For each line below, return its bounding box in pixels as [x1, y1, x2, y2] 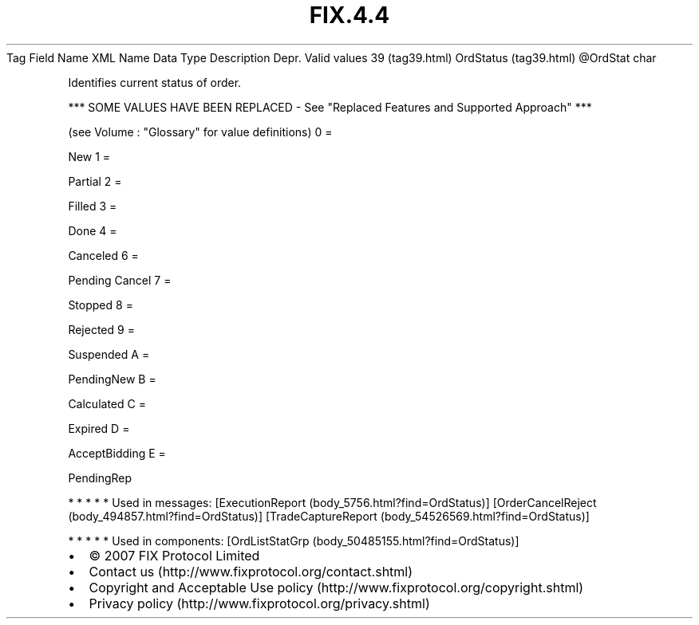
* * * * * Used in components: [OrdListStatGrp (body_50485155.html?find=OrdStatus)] [68, 533, 519, 548]
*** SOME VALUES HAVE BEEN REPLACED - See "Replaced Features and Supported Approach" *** [68, 100, 592, 114]
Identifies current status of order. [68, 75, 242, 89]
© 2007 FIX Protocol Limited [89, 547, 260, 564]
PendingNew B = [68, 371, 156, 386]
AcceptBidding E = [68, 446, 166, 460]
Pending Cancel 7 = [68, 273, 172, 287]
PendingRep [68, 470, 132, 485]
